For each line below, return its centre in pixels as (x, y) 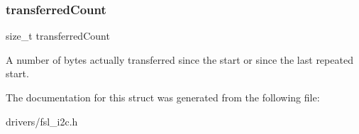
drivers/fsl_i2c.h (42, 121)
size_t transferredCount (58, 36)
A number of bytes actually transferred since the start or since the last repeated (179, 59)
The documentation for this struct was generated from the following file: (163, 97)
